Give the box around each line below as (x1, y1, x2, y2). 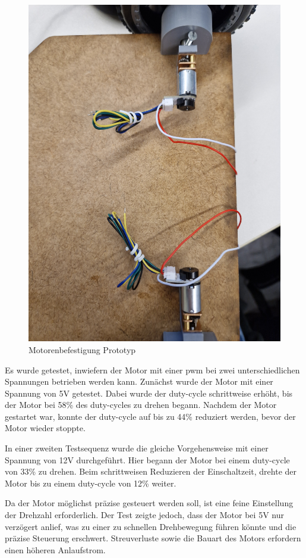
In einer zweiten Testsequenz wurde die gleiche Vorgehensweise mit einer (5, 442, 269, 454)
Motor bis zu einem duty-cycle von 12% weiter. (5, 476, 176, 489)
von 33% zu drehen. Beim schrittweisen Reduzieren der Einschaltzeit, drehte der (5, 465, 297, 478)
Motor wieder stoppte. (5, 422, 86, 434)
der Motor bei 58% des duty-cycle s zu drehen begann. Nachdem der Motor (5, 398, 277, 411)
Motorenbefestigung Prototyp (29, 343, 136, 356)
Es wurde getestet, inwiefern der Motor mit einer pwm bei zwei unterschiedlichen (5, 363, 300, 376)
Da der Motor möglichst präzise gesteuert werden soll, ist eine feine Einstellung (5, 497, 294, 509)
